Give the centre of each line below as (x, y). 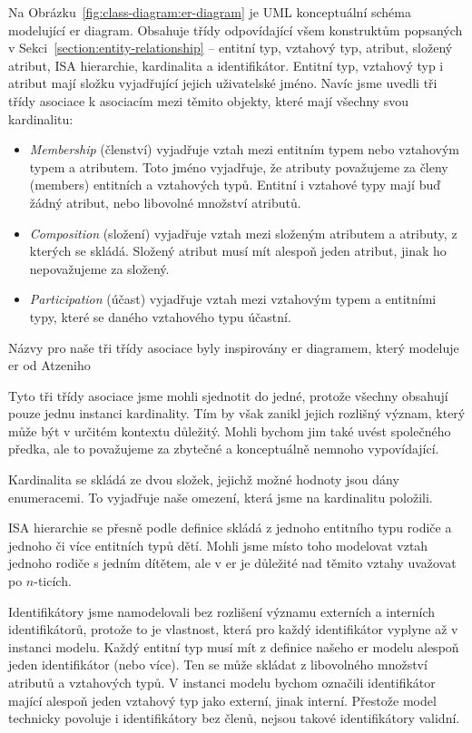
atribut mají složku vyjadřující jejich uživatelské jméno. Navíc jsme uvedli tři (223, 83)
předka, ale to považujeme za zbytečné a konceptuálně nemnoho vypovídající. (224, 449)
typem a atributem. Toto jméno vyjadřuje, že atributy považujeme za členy (239, 166)
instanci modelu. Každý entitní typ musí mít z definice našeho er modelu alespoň (234, 646)
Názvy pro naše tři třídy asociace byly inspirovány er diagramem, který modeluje (234, 347)
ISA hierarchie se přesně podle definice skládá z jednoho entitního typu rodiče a (230, 528)
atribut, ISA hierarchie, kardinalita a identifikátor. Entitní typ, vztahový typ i (226, 65)
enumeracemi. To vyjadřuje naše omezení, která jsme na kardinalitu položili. (221, 497)
